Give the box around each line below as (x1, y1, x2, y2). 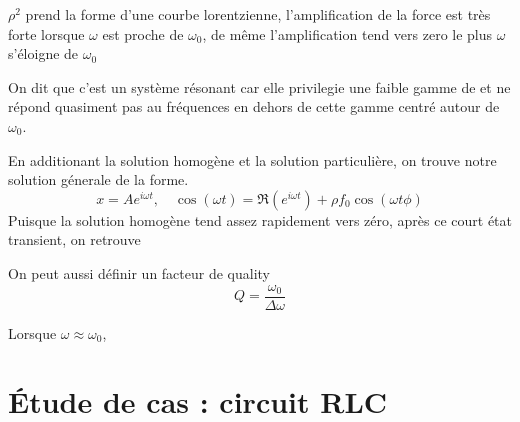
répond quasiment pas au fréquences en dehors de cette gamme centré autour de (8, 96, 500, 117)
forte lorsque (8, 23, 85, 44)
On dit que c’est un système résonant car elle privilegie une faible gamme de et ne (8, 76, 511, 97)
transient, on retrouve (8, 229, 141, 250)
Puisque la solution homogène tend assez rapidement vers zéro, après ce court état (8, 209, 513, 230)
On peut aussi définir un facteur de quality (8, 262, 270, 283)
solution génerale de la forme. (8, 169, 189, 190)
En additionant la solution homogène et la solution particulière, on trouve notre (8, 149, 497, 170)
